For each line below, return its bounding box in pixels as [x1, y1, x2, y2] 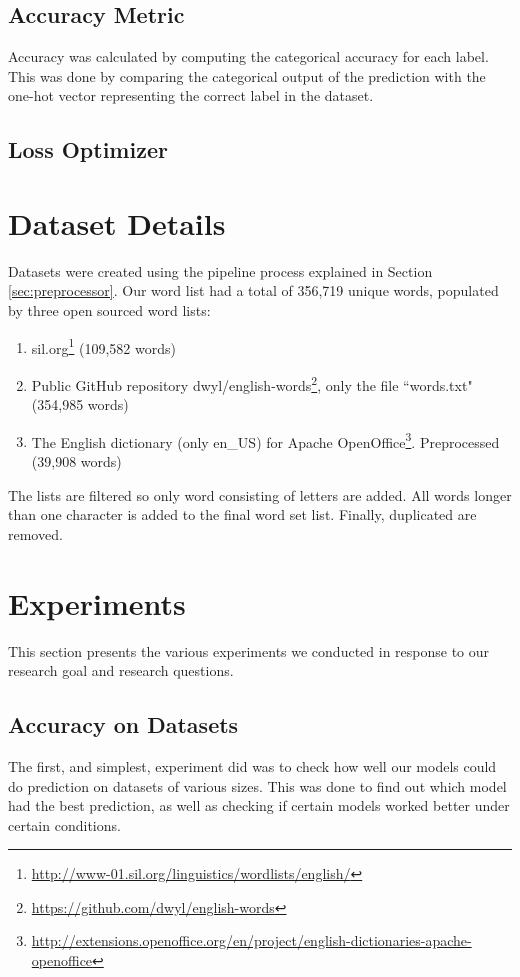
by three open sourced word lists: [8, 300, 211, 321]
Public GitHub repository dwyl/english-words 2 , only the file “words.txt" [31, 371, 473, 395]
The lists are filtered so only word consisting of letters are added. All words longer [8, 484, 512, 505]
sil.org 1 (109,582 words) [31, 334, 176, 358]
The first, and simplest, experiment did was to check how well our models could [8, 755, 497, 776]
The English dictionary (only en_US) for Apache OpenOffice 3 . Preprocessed [31, 428, 500, 452]
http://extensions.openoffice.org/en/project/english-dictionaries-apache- [31, 930, 472, 951]
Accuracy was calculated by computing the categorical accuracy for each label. [8, 46, 489, 67]
